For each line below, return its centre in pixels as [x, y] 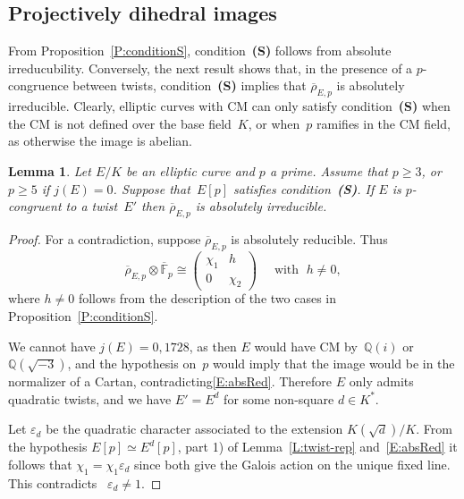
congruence [38, 85]
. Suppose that [152, 188]
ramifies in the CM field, [384, 123]
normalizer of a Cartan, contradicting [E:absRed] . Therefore [170, 381]
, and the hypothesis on [132, 364]
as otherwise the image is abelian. [100, 141]
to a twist [92, 206]
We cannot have [52, 346]
